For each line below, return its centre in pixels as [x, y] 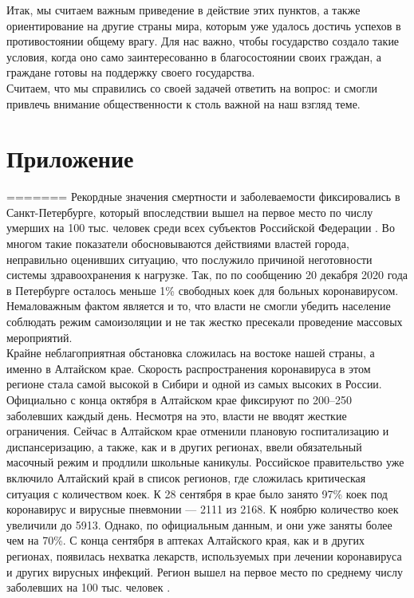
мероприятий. [39, 337]
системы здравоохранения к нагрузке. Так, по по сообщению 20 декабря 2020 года [207, 275]
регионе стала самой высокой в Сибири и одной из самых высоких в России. [194, 384]
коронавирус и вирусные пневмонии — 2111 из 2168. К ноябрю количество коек [203, 509]
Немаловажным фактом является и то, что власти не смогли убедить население [199, 306]
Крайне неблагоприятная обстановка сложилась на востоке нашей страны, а [191, 353]
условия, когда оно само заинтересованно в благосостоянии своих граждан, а [194, 56]
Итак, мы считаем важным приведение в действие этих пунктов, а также [183, 10]
